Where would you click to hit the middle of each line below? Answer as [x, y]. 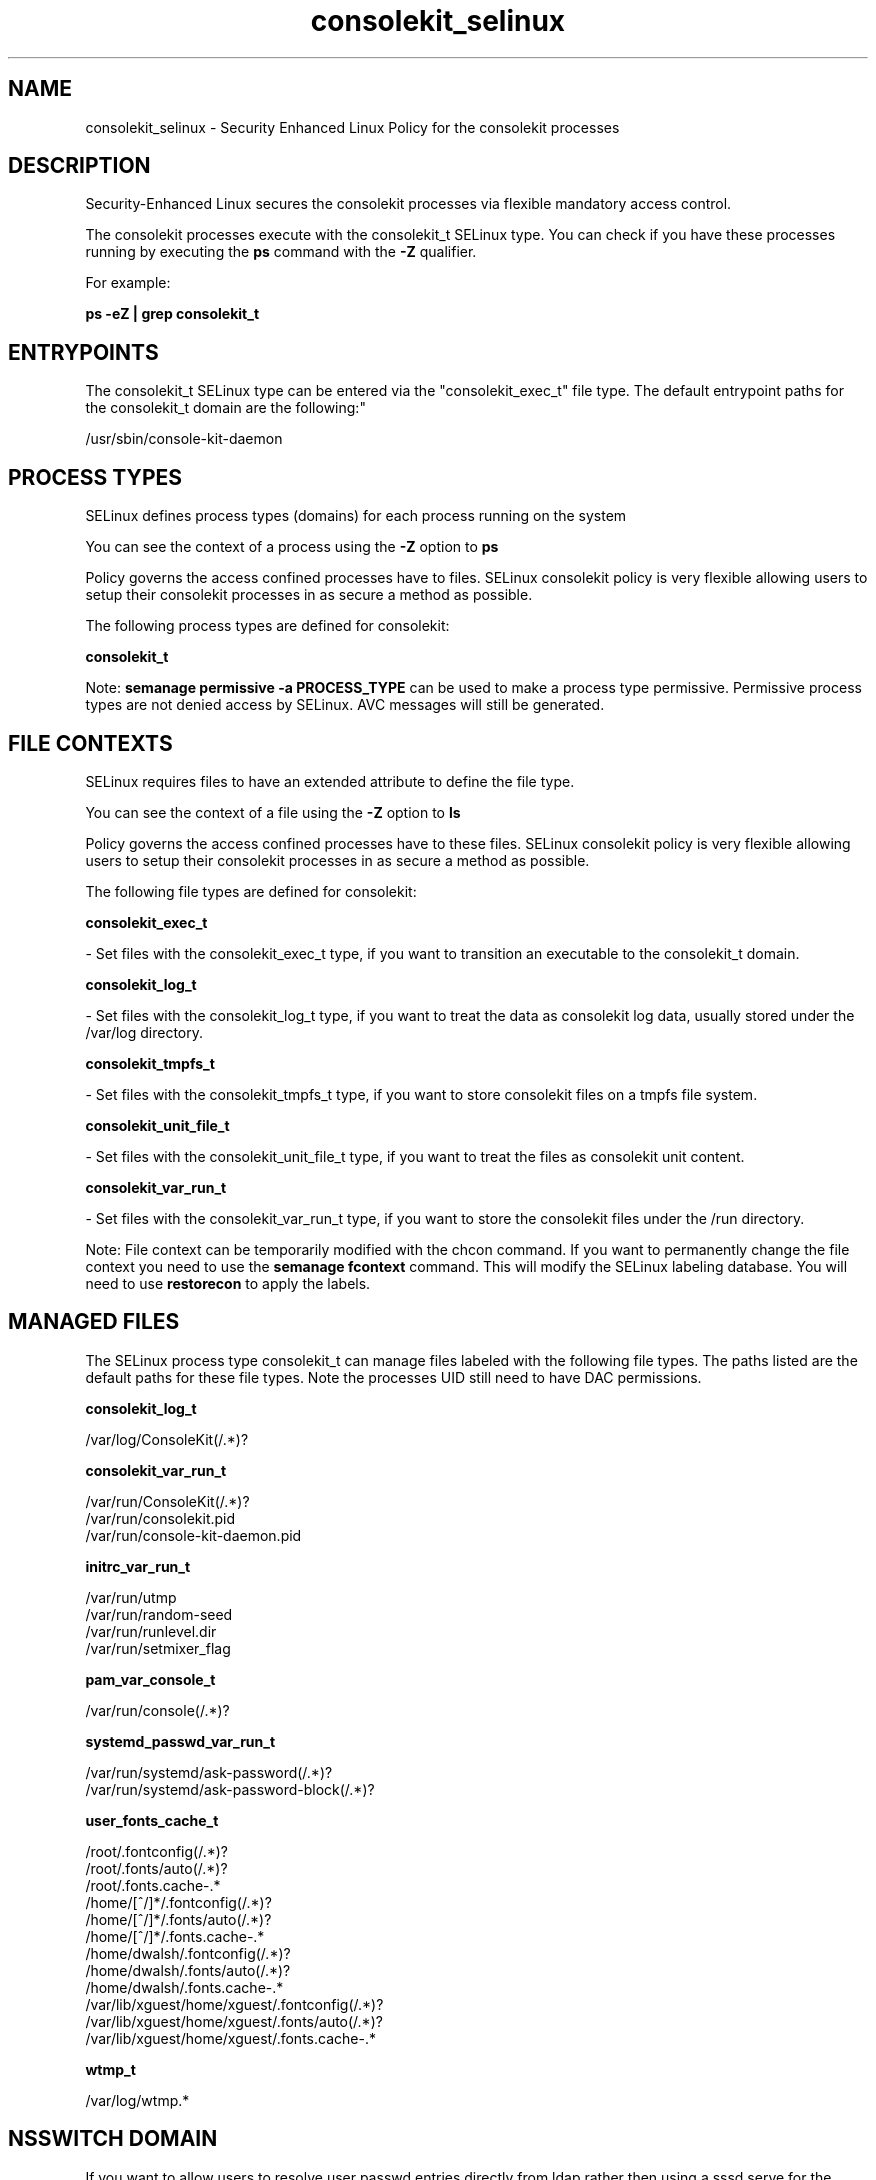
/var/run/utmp [131, 1597]
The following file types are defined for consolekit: [251, 891]
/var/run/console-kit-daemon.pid [193, 1535]
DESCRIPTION [79, 166]
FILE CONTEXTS [90, 743]
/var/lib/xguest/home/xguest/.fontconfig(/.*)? [234, 2004]
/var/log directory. [144, 1032]
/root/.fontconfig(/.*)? [156, 1851]
